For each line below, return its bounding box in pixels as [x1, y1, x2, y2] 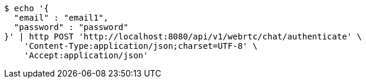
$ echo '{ [4, 4, 49, 13]
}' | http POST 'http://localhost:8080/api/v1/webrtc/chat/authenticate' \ [4, 32, 362, 41]
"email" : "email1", [14, 13, 109, 22]
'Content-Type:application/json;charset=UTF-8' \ [24, 41, 258, 51]
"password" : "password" [14, 22, 128, 32]
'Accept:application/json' [24, 51, 149, 60]
